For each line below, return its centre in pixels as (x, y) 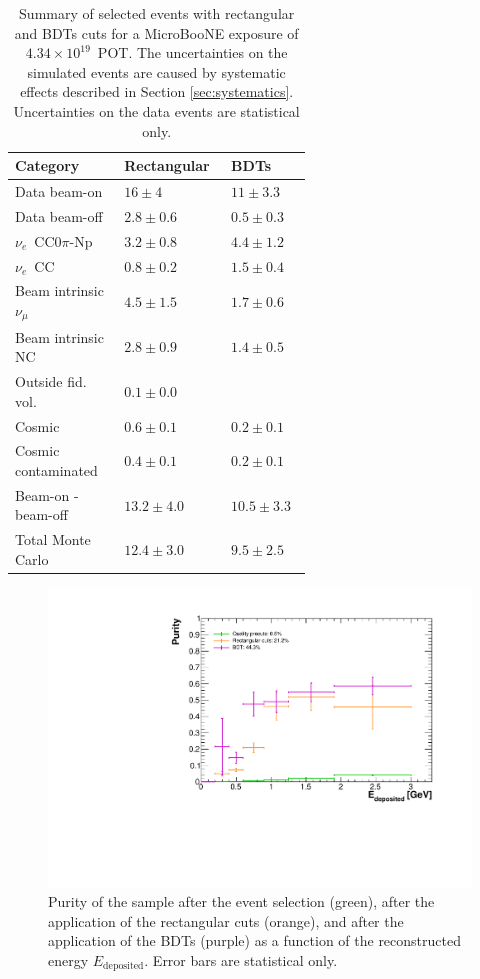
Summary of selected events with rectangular (157, 13)
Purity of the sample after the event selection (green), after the (241, 901)
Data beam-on (59, 191)
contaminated (56, 469)
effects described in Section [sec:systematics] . (157, 91)
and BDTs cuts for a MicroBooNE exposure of (156, 32)
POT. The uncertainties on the (192, 52)
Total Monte (53, 539)
